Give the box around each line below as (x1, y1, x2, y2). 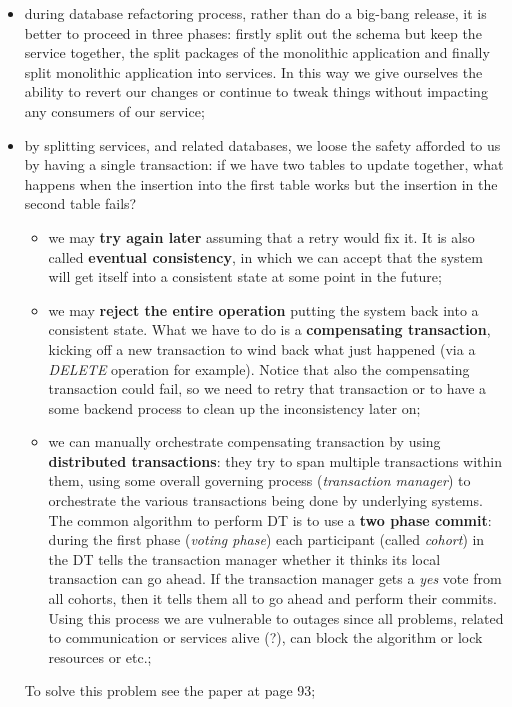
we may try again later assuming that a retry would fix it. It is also (48, 226, 475, 247)
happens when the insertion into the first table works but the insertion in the (24, 173, 498, 194)
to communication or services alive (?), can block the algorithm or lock (48, 627, 483, 648)
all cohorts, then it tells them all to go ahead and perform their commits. (48, 588, 497, 609)
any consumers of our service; (24, 100, 205, 121)
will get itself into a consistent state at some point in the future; (48, 266, 442, 287)
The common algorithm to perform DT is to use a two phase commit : (48, 509, 492, 530)
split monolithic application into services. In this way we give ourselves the (24, 61, 483, 82)
